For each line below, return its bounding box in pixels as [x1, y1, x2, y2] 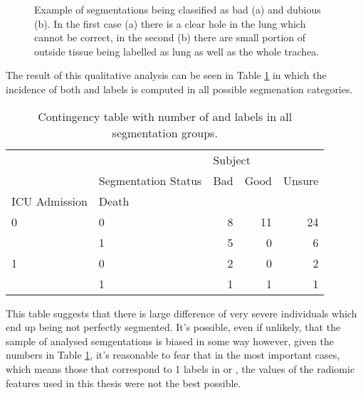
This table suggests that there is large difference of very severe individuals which [6, 305, 357, 320]
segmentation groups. [112, 124, 218, 141]
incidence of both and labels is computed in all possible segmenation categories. [6, 81, 353, 96]
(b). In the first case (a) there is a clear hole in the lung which [34, 16, 306, 31]
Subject [213, 151, 251, 168]
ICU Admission [11, 192, 88, 209]
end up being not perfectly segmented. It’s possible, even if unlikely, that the [6, 320, 341, 335]
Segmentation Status [98, 172, 202, 189]
